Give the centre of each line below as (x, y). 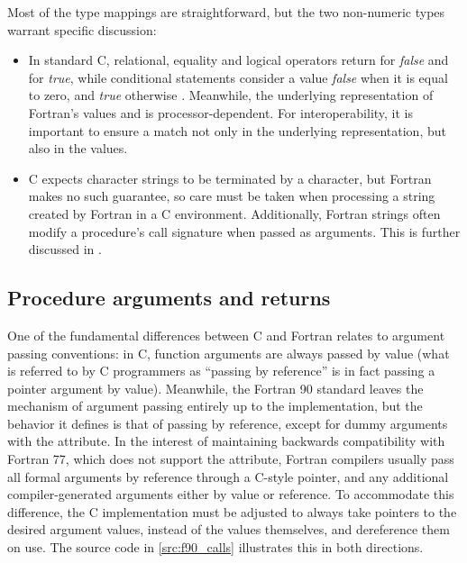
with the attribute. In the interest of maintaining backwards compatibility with (226, 441)
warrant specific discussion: (82, 29)
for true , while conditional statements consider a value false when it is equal (238, 77)
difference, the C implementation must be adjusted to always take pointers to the (232, 511)
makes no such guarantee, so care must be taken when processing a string (232, 196)
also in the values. (78, 148)
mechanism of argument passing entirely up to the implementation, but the (215, 406)
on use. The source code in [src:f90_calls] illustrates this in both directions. (215, 547)
